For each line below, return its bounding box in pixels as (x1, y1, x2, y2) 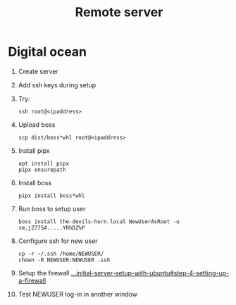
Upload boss (18, 120, 56, 129)
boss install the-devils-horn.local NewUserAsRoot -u (18, 218, 180, 225)
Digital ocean (8, 44, 87, 60)
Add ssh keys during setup (18, 80, 97, 89)
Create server (18, 67, 58, 75)
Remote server (75, 4, 163, 20)
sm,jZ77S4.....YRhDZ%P (18, 224, 85, 231)
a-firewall (18, 276, 46, 285)
